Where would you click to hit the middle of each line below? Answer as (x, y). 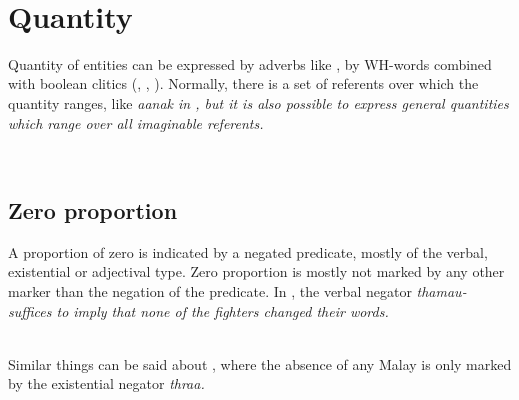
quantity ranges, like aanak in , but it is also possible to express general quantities (258, 102)
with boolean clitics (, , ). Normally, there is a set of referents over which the (243, 83)
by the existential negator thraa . (106, 383)
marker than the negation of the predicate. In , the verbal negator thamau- (237, 291)
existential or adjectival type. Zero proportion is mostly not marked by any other (256, 271)
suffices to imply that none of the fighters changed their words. (198, 310)
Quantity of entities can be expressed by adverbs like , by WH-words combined (250, 63)
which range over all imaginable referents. (136, 122)
